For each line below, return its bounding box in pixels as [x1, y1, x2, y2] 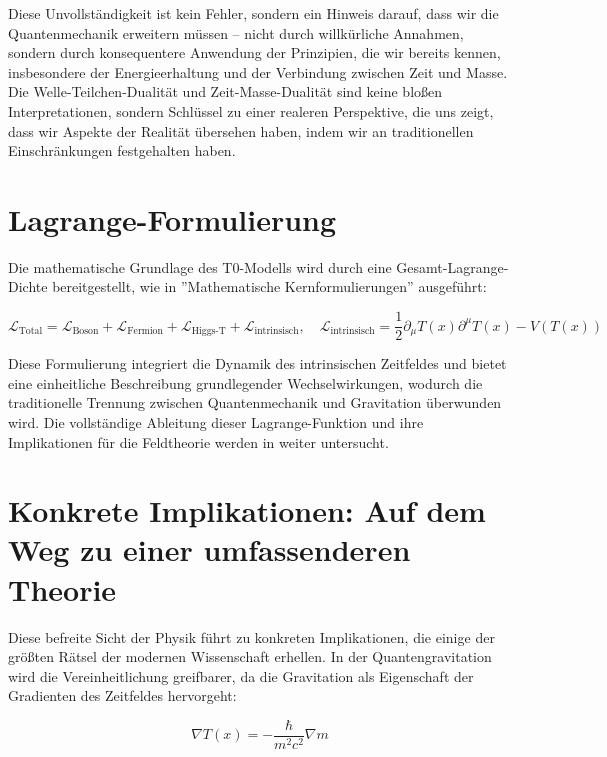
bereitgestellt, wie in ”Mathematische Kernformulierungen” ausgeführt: [52, 276, 487, 297]
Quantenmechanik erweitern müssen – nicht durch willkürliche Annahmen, [8, 22, 464, 43]
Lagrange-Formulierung [8, 198, 337, 239]
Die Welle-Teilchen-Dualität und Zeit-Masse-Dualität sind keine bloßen [8, 81, 443, 102]
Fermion [127, 325, 163, 336]
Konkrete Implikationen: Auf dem [8, 490, 486, 531]
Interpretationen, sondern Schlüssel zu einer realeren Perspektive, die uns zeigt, [8, 100, 494, 121]
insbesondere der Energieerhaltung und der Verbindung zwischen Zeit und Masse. [8, 61, 508, 82]
